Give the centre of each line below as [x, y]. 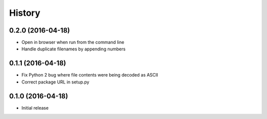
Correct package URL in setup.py [55, 82]
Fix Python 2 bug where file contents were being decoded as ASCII [90, 75]
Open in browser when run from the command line [73, 42]
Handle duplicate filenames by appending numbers [73, 49]
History [25, 13]
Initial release [35, 108]
